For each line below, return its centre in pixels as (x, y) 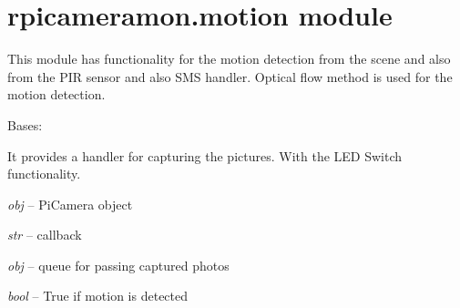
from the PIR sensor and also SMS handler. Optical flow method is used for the (230, 76)
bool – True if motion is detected (98, 296)
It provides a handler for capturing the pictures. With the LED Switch (205, 155)
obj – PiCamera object (70, 204)
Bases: (25, 124)
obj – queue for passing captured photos (118, 265)
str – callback (45, 235)
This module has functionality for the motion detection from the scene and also (229, 59)
